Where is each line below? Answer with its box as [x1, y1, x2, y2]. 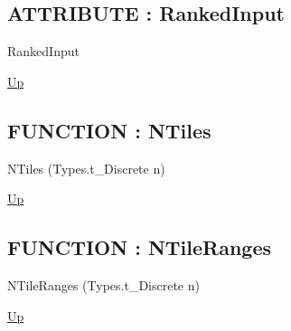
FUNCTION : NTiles [7, 116, 211, 144]
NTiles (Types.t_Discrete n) [7, 158, 165, 177]
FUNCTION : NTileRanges [7, 233, 272, 261]
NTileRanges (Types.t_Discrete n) [7, 275, 200, 294]
